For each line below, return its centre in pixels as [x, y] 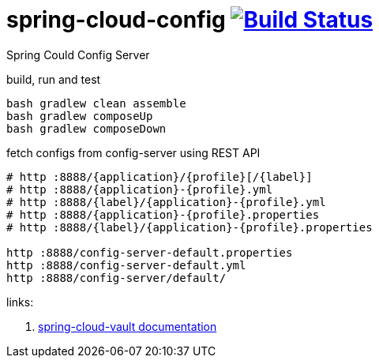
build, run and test [54, 79]
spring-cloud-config [116, 20]
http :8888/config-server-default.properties [150, 252]
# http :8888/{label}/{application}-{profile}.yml [166, 202]
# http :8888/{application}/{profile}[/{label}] [159, 176]
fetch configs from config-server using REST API [133, 152]
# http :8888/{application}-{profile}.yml [140, 189]
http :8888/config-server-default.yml [126, 265]
